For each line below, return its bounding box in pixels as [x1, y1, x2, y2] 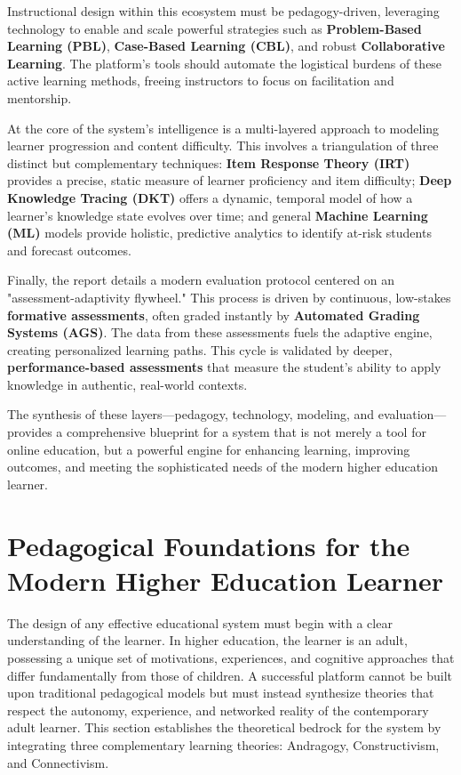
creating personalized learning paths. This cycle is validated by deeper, [7, 340, 393, 359]
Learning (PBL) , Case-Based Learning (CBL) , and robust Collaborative [7, 36, 445, 55]
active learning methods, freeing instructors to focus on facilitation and [7, 71, 394, 90]
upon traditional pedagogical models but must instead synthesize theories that [7, 683, 434, 702]
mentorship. [7, 88, 72, 107]
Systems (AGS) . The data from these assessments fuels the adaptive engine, [7, 323, 433, 342]
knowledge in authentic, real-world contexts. [7, 375, 248, 393]
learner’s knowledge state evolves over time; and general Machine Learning [7, 206, 428, 224]
